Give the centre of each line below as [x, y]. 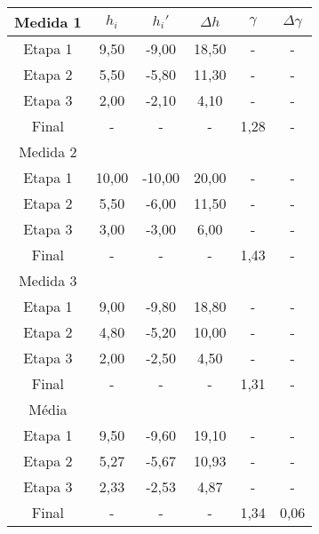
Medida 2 [48, 151]
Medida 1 [48, 22]
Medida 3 [48, 280]
